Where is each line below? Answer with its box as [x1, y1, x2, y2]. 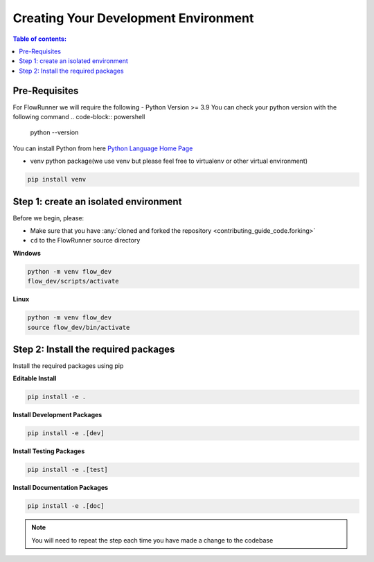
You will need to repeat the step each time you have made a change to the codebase [31, 536, 274, 544]
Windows [12, 249, 41, 257]
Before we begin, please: [12, 213, 84, 222]
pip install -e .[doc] [27, 502, 105, 510]
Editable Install [12, 374, 57, 383]
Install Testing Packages [12, 447, 85, 455]
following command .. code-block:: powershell [12, 113, 145, 121]
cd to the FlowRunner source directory [30, 236, 141, 245]
